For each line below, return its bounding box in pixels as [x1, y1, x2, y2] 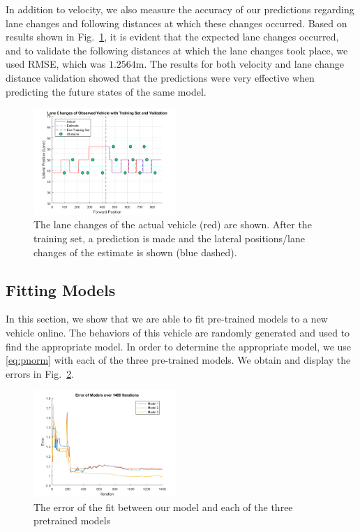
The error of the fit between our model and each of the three [33, 499, 293, 514]
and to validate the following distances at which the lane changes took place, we [6, 43, 348, 57]
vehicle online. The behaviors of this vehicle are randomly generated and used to [6, 325, 350, 339]
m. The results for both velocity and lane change [135, 57, 344, 71]
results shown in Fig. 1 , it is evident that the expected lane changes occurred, [6, 29, 339, 44]
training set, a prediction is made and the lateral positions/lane [33, 230, 305, 245]
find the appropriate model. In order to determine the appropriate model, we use [6, 339, 352, 353]
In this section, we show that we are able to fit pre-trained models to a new [6, 311, 328, 326]
